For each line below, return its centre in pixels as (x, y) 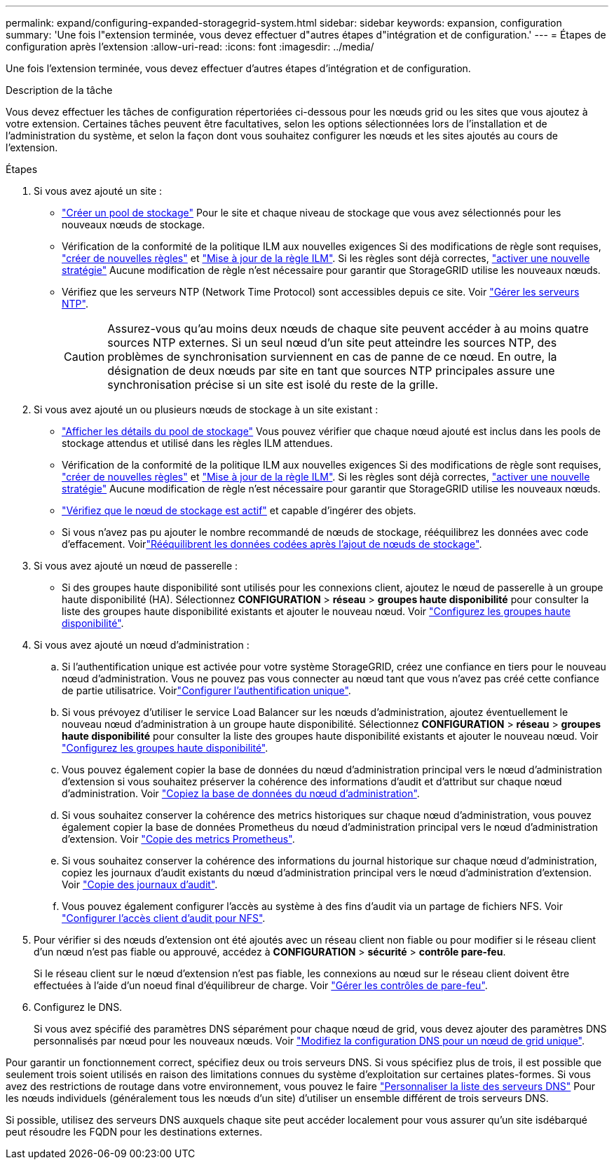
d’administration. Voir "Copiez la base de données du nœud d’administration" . (241, 793)
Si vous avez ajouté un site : (98, 191)
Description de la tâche (59, 90)
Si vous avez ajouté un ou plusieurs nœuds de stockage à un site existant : (206, 409)
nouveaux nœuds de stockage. (134, 225)
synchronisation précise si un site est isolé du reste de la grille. (273, 385)
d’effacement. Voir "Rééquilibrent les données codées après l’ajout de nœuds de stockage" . (272, 544)
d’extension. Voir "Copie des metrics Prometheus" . (178, 839)
